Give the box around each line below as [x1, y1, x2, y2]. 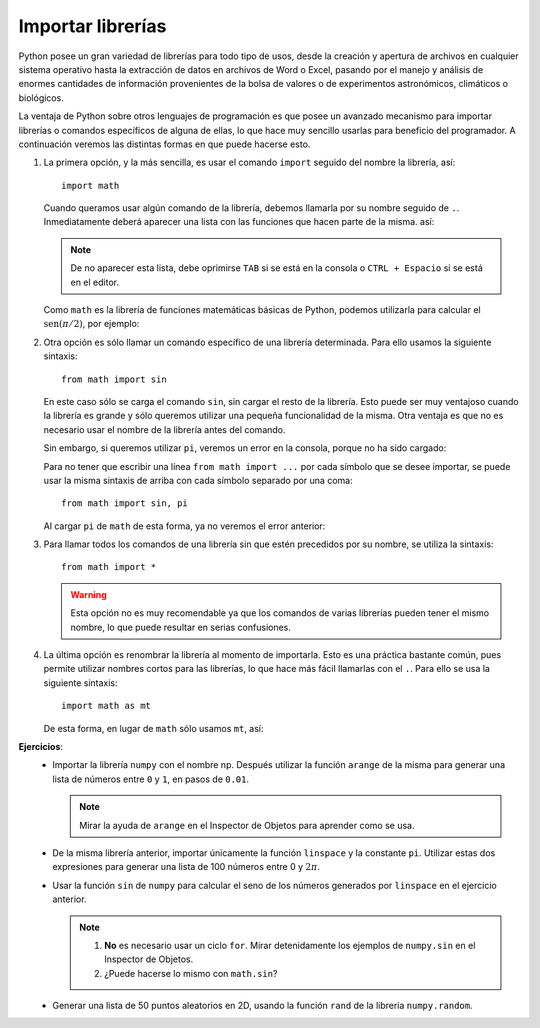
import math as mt [61, 700, 152, 712]
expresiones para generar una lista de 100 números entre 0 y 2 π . [52, 861, 320, 873]
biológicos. [18, 91, 64, 104]
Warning [70, 588, 107, 600]
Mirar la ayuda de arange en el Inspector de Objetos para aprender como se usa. [79, 819, 415, 831]
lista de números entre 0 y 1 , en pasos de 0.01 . [52, 773, 250, 785]
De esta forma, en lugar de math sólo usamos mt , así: [43, 722, 264, 734]
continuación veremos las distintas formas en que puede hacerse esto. [18, 138, 311, 150]
